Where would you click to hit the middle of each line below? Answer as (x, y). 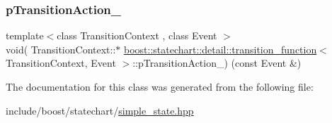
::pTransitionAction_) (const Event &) (217, 63)
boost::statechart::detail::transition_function (221, 49)
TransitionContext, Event (61, 63)
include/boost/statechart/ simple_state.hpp (100, 110)
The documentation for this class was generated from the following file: (160, 86)
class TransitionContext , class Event (137, 35)
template (25, 35)
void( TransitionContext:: (61, 49)
